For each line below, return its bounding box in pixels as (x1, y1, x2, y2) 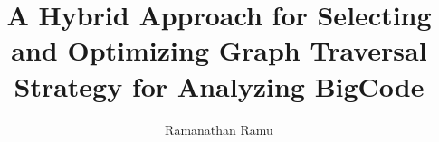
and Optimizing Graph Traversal (11, 32, 427, 69)
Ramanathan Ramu (165, 119, 273, 138)
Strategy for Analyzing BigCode (14, 67, 425, 104)
